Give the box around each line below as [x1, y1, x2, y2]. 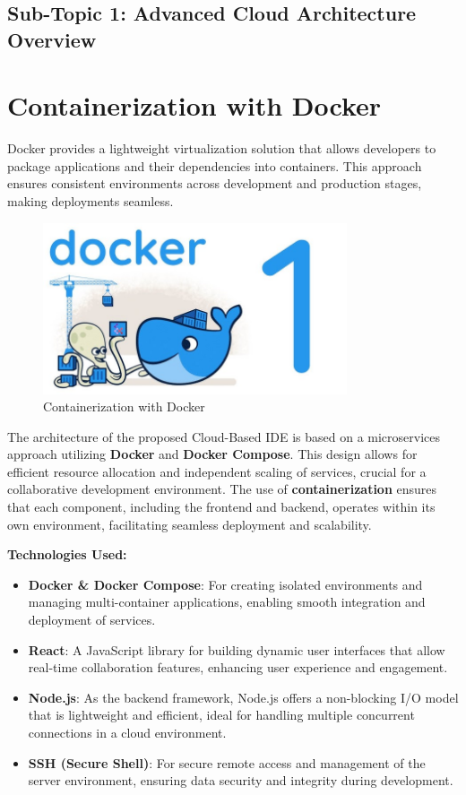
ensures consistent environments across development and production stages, [7, 174, 422, 193]
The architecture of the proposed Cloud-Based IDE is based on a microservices [7, 427, 441, 445]
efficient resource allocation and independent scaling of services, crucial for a [7, 462, 427, 480]
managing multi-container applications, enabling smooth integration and [28, 592, 426, 611]
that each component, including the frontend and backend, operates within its [7, 497, 436, 516]
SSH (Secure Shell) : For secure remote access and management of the [28, 753, 426, 772]
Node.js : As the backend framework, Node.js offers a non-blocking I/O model [28, 687, 459, 706]
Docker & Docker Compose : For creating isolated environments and [28, 575, 423, 593]
